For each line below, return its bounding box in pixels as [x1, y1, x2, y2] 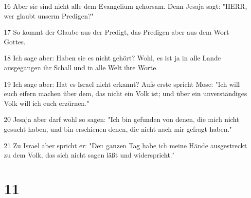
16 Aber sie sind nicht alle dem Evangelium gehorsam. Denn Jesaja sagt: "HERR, [4, 1, 247, 11]
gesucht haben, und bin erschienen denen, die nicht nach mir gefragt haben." [4, 123, 232, 134]
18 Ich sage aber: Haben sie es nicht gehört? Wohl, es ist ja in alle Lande [4, 53, 221, 63]
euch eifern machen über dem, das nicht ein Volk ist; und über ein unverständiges [4, 88, 247, 99]
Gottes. [4, 36, 26, 46]
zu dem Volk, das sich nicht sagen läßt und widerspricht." [4, 150, 175, 160]
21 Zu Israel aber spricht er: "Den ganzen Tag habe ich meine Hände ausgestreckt [4, 140, 247, 150]
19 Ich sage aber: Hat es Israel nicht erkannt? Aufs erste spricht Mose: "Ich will [4, 79, 240, 89]
